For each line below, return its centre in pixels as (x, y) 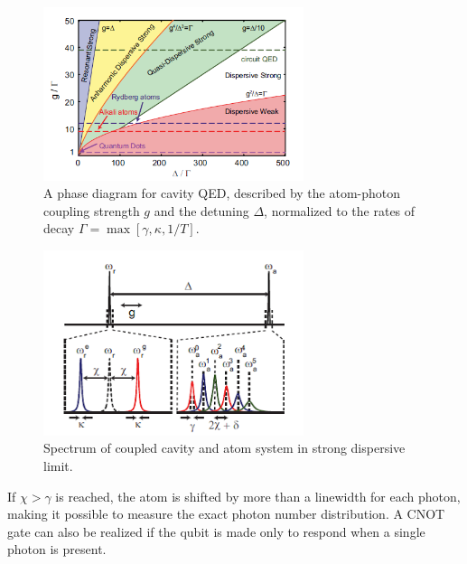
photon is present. (57, 549)
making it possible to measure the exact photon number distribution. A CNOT (226, 514)
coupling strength (92, 210)
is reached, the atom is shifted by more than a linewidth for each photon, (258, 496)
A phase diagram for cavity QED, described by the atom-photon (222, 193)
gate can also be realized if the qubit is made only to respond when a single (216, 531)
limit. (58, 465)
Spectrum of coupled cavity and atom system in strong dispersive (224, 448)
